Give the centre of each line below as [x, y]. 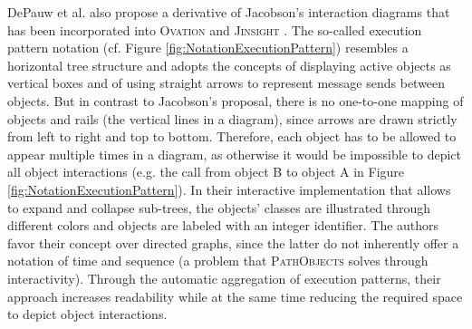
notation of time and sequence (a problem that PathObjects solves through [218, 261]
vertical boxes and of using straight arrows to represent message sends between [226, 83]
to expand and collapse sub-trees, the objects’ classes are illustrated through [219, 207]
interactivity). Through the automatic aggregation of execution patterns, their [224, 278]
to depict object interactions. [87, 314]
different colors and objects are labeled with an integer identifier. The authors [223, 225]
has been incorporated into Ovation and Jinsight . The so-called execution [215, 29]
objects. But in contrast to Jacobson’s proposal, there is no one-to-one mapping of [236, 100]
